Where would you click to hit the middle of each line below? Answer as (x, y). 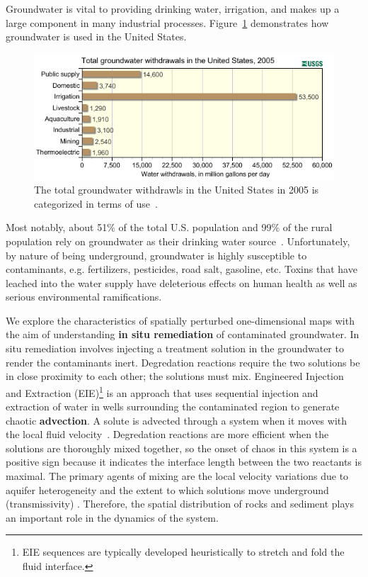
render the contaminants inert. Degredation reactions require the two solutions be (183, 362)
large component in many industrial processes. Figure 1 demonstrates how (167, 22)
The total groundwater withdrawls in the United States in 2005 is (177, 190)
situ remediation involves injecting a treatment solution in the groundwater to (175, 348)
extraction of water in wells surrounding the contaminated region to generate (173, 407)
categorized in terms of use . (96, 203)
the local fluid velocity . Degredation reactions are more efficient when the (167, 434)
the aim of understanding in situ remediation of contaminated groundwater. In (183, 334)
